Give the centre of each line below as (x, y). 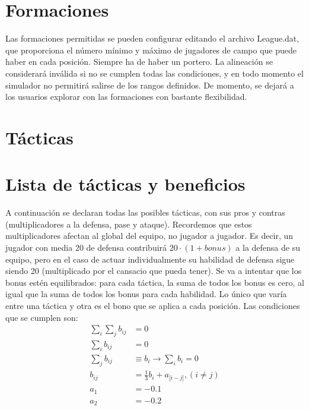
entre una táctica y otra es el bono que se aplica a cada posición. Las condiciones (153, 305)
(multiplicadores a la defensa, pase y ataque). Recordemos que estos (129, 224)
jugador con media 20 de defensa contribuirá (86, 247)
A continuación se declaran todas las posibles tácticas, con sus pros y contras (145, 212)
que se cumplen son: (42, 317)
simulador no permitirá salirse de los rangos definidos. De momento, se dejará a (150, 85)
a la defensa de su (268, 247)
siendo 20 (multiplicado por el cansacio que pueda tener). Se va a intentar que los (154, 271)
